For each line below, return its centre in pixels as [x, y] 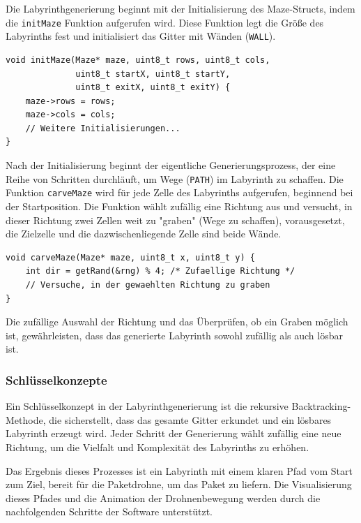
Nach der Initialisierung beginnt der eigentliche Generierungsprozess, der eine [171, 165]
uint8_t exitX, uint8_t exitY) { [153, 88]
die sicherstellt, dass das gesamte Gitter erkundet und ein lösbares [190, 419]
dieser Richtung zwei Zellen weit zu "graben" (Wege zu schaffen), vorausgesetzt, [175, 220]
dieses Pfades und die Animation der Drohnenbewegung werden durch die [163, 498]
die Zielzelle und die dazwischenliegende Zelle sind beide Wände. [144, 234]
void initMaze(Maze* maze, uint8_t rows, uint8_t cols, [138, 60]
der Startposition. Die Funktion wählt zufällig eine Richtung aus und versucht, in [179, 206]
